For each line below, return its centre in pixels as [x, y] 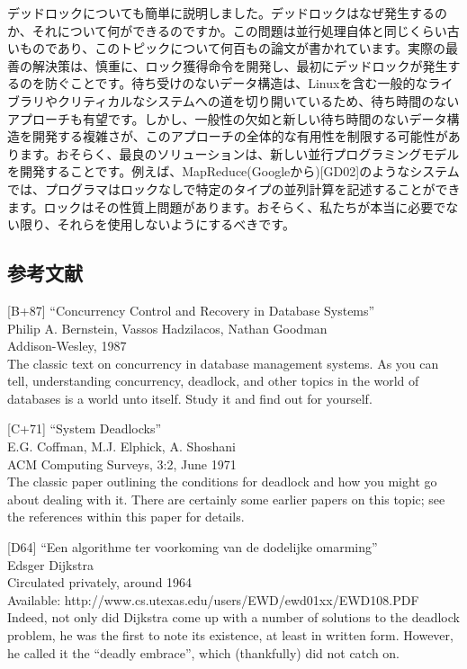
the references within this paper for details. [126, 517]
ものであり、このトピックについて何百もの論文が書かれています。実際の [233, 48]
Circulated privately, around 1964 [100, 582]
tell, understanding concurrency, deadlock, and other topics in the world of [213, 381]
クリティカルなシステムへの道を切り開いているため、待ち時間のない [258, 100]
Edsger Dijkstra [50, 564]
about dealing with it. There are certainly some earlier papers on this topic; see [226, 499]
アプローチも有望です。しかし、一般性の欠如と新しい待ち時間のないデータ [227, 118]
